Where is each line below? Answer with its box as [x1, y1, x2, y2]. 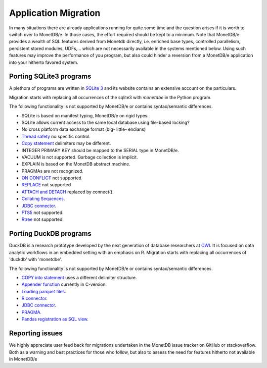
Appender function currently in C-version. [21, 281, 107, 287]
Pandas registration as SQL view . [21, 316, 89, 322]
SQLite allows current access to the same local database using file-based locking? [21, 119, 190, 125]
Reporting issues [9, 329, 63, 338]
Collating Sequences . [21, 196, 65, 202]
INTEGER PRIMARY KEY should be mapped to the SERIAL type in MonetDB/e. [21, 147, 179, 153]
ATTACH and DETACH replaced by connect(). [21, 189, 114, 195]
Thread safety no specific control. [21, 133, 91, 139]
